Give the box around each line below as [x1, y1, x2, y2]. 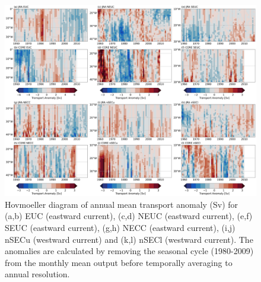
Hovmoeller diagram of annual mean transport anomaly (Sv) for [5, 198, 238, 210]
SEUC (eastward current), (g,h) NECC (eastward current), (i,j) [5, 221, 235, 233]
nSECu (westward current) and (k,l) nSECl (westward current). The [5, 233, 253, 245]
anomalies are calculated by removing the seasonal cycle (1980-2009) [5, 245, 254, 257]
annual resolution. [5, 268, 70, 280]
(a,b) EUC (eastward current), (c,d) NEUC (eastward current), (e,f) [5, 210, 253, 222]
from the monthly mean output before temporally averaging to [5, 256, 233, 268]
